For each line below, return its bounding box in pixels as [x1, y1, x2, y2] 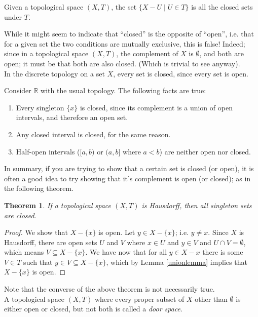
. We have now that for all [85, 247, 167, 257]
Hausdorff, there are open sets [4, 236, 97, 247]
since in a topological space [4, 48, 89, 59]
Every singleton [16, 102, 64, 112]
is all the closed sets [191, 2, 253, 12]
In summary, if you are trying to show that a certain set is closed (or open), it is [4, 163, 254, 174]
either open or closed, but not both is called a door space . [4, 303, 182, 314]
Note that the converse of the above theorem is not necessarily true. [4, 284, 215, 294]
